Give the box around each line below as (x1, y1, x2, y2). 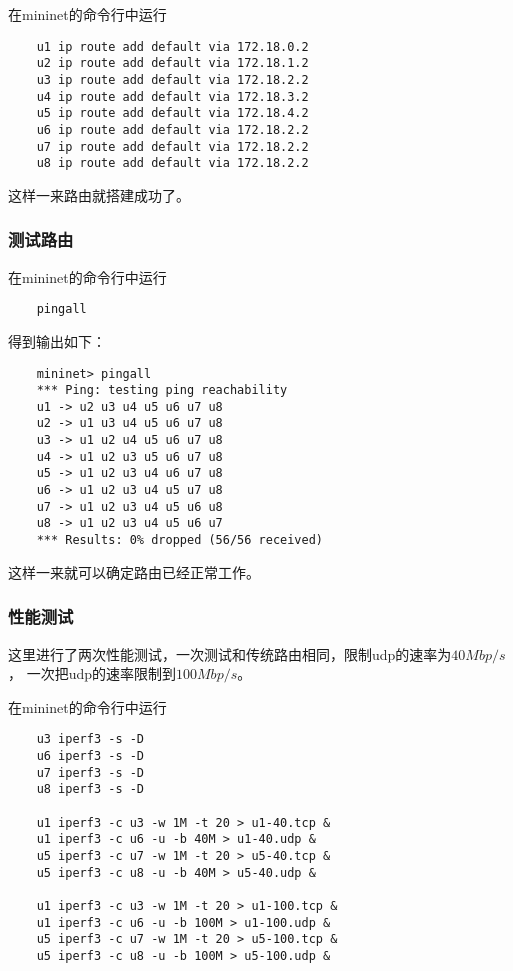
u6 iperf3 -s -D (36, 748, 145, 763)
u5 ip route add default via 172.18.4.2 (36, 106, 309, 121)
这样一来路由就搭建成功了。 (8, 184, 190, 205)
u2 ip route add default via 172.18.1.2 (36, 56, 309, 71)
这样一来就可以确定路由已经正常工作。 (8, 561, 260, 582)
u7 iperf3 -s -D (36, 765, 145, 780)
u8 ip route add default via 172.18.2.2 (36, 156, 309, 171)
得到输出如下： (8, 330, 106, 351)
